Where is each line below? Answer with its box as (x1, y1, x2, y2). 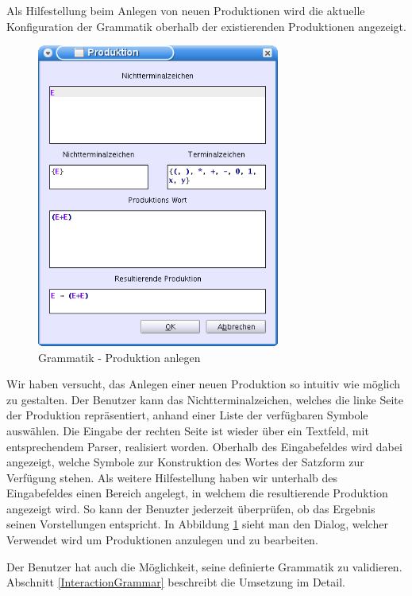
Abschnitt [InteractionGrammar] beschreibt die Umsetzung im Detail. (6, 574, 345, 590)
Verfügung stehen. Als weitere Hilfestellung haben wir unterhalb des (6, 469, 337, 485)
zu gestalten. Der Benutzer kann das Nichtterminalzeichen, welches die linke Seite (6, 391, 404, 407)
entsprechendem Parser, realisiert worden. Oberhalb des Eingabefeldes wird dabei (6, 438, 402, 454)
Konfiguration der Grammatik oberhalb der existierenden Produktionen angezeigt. (6, 18, 406, 34)
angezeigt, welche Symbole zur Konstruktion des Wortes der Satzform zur (6, 454, 364, 470)
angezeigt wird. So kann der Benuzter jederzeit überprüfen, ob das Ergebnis (6, 500, 375, 516)
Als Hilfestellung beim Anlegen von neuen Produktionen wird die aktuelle (6, 2, 365, 18)
